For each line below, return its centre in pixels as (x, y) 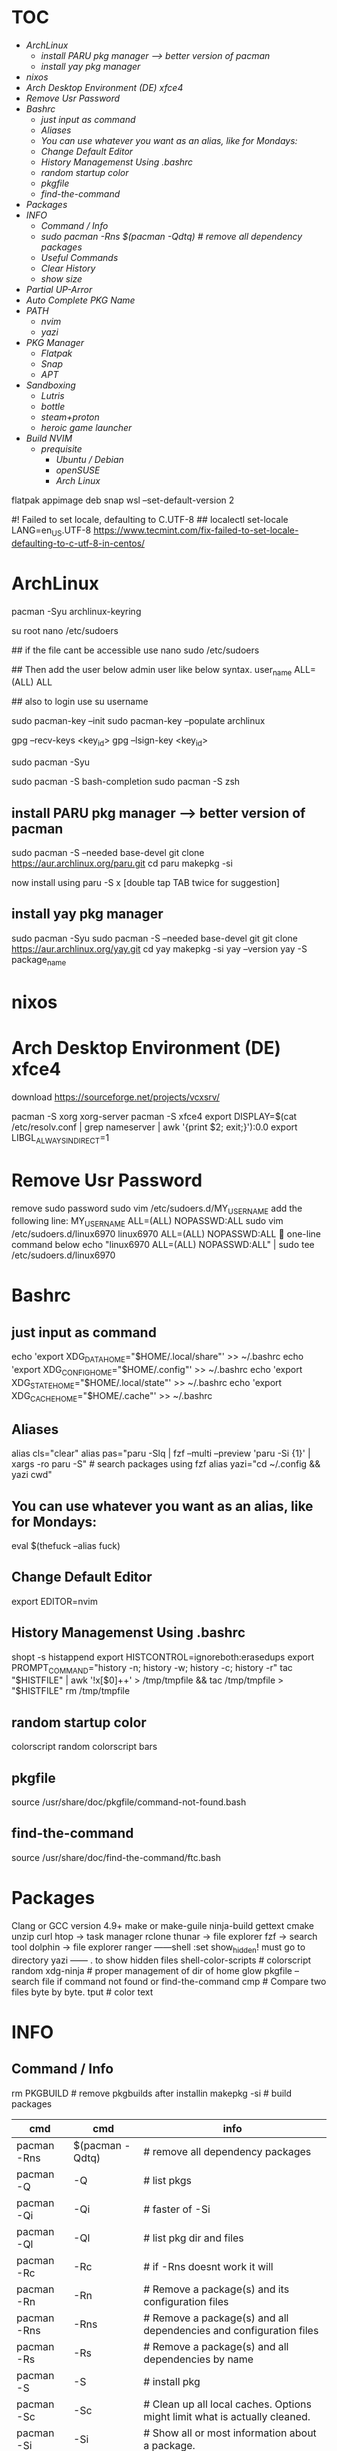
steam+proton (70, 417)
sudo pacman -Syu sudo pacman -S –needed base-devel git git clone (154, 938)
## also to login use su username (80, 702)
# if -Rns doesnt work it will (208, 2266)
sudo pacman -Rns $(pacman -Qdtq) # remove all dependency (171, 236)
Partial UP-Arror (59, 289)
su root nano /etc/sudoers (65, 630)
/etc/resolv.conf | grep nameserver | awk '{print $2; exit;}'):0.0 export (154, 1127)
